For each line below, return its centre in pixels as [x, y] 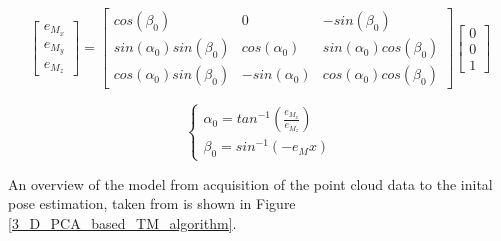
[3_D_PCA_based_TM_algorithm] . [122, 222]
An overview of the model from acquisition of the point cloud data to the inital [250, 183]
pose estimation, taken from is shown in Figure [152, 203]
